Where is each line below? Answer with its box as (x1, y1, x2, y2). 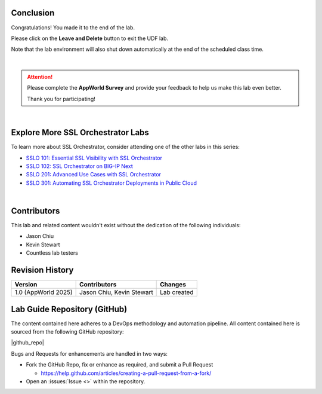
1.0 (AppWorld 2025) (14, 288, 73, 297)
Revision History (11, 265, 74, 275)
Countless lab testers (26, 249, 79, 256)
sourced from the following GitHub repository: (11, 328, 125, 335)
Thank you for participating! (27, 95, 95, 102)
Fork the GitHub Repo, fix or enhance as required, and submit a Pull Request (26, 361, 213, 368)
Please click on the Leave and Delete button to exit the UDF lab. (11, 35, 169, 42)
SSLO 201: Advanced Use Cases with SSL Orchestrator (26, 171, 161, 178)
